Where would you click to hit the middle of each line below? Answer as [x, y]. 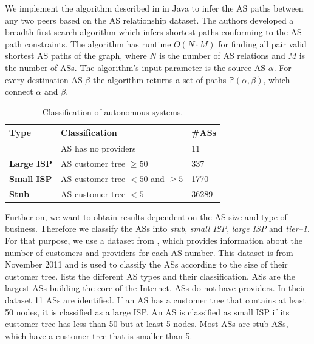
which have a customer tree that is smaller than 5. [99, 335]
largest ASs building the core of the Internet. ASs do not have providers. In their [155, 288]
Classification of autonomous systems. [113, 111]
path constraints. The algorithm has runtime [88, 43]
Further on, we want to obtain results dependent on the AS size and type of [146, 216]
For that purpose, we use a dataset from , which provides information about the [154, 240]
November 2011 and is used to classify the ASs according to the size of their [146, 264]
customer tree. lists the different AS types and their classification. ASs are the [150, 276]
